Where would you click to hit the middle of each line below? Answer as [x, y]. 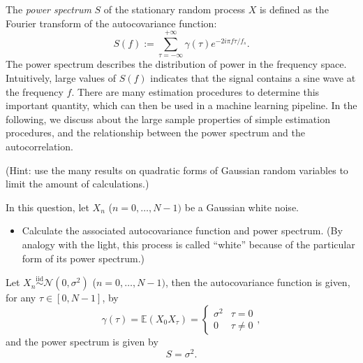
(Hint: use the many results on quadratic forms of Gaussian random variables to [177, 170]
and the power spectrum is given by [82, 341]
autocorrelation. [39, 146]
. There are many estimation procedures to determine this [195, 91]
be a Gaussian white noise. [242, 207]
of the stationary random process [175, 9]
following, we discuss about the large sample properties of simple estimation [168, 119]
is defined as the [294, 9]
